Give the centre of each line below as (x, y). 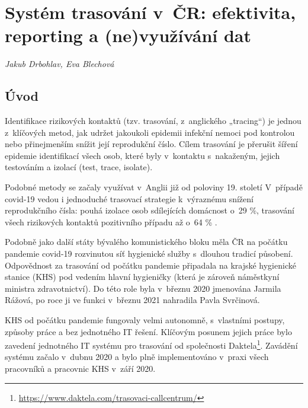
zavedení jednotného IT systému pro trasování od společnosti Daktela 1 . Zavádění (151, 344)
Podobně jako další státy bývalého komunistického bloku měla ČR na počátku (146, 242)
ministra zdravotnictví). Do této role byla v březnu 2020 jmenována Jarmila (143, 288)
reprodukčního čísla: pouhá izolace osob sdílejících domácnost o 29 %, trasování (150, 210)
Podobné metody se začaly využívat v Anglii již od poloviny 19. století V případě (154, 187)
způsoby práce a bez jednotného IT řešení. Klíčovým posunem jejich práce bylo (148, 331)
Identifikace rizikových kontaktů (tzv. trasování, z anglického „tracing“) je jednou (153, 121)
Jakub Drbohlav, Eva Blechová (60, 64)
